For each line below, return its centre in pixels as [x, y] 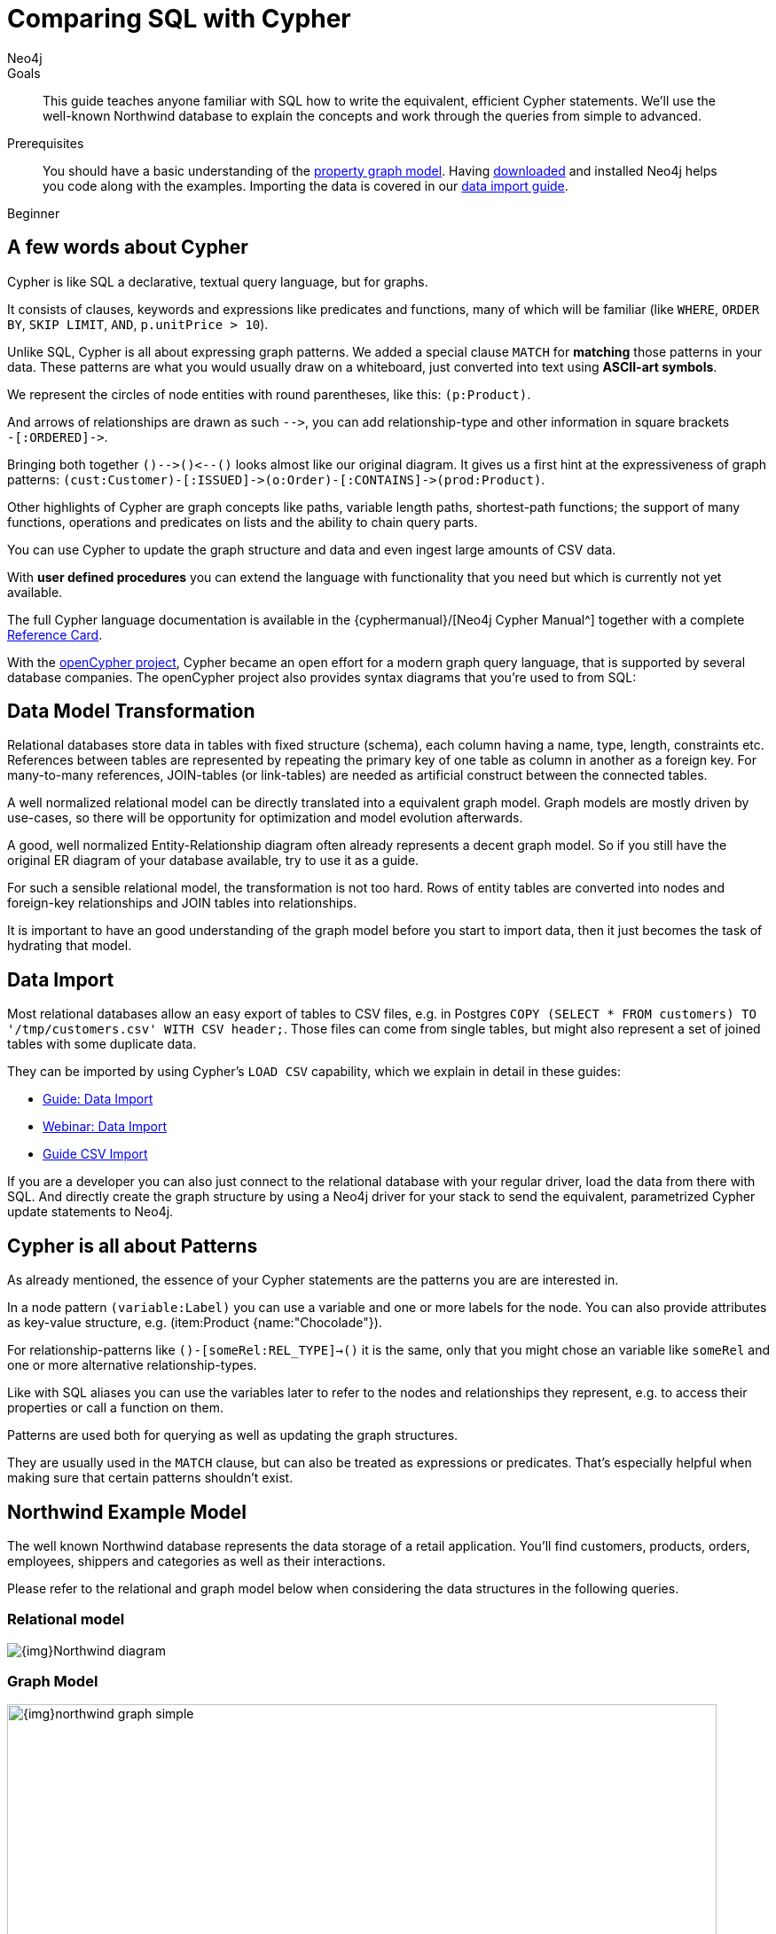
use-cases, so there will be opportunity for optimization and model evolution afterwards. [265, 818]
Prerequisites [46, 143]
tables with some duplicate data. [102, 1044]
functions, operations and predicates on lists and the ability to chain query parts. [243, 522]
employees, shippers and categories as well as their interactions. [196, 1561]
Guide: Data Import [98, 1099]
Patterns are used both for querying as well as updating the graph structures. [233, 1435]
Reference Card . [55, 634]
